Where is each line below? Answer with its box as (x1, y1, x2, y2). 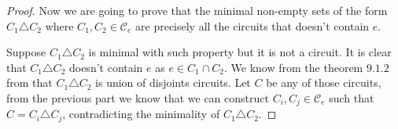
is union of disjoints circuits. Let (95, 74, 251, 91)
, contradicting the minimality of (62, 106, 220, 122)
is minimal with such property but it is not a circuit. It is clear (88, 44, 392, 60)
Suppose (6, 44, 46, 60)
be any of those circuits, (266, 74, 381, 91)
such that (329, 89, 374, 106)
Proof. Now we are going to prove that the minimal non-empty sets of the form (6, 2, 388, 18)
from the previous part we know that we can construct (6, 89, 269, 106)
